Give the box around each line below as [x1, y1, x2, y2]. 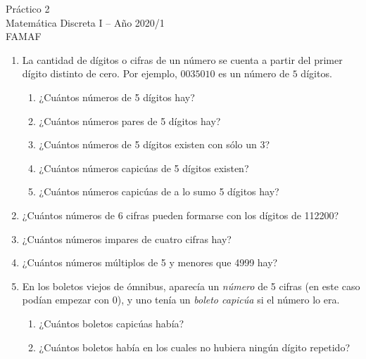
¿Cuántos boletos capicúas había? [39, 315, 184, 330]
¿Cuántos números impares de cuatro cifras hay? [22, 231, 232, 246]
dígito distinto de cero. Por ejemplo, [22, 66, 177, 81]
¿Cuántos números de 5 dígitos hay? [39, 89, 195, 104]
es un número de [218, 66, 290, 81]
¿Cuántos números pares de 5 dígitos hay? [39, 113, 221, 128]
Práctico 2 [6, 1, 50, 15]
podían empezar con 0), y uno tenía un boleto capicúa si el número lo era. [22, 292, 340, 307]
